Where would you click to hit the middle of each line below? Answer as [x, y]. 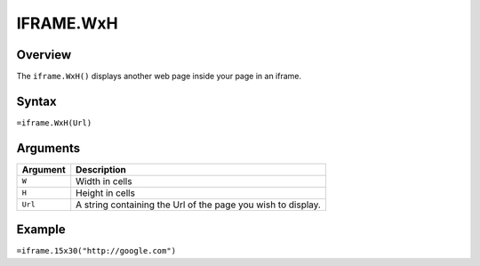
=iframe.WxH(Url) [54, 123]
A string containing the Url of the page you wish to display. [199, 205]
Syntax [36, 101]
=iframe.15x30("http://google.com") [96, 251]
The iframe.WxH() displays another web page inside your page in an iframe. [159, 77]
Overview [44, 55]
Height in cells [105, 193]
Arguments [48, 148]
